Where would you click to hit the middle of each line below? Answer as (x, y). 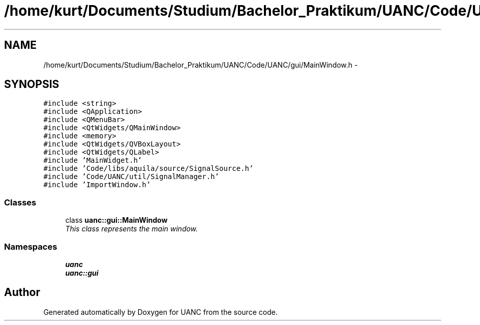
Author (22, 292)
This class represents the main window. (132, 229)
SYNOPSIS (32, 84)
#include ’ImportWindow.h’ (97, 185)
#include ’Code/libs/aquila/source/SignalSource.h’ (148, 169)
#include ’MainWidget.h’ (93, 160)
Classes (20, 202)
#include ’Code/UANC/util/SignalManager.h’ (131, 177)
